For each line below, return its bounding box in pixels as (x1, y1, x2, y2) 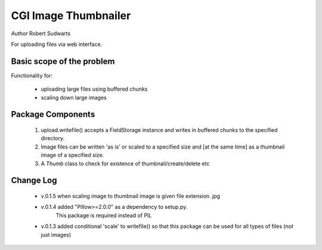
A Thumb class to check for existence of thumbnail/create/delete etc (41, 160, 210, 167)
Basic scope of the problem (11, 56, 115, 66)
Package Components (11, 109, 95, 119)
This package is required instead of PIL (55, 212, 152, 219)
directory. (41, 135, 65, 142)
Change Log (11, 175, 57, 186)
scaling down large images (41, 94, 107, 101)
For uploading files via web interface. (11, 41, 103, 48)
